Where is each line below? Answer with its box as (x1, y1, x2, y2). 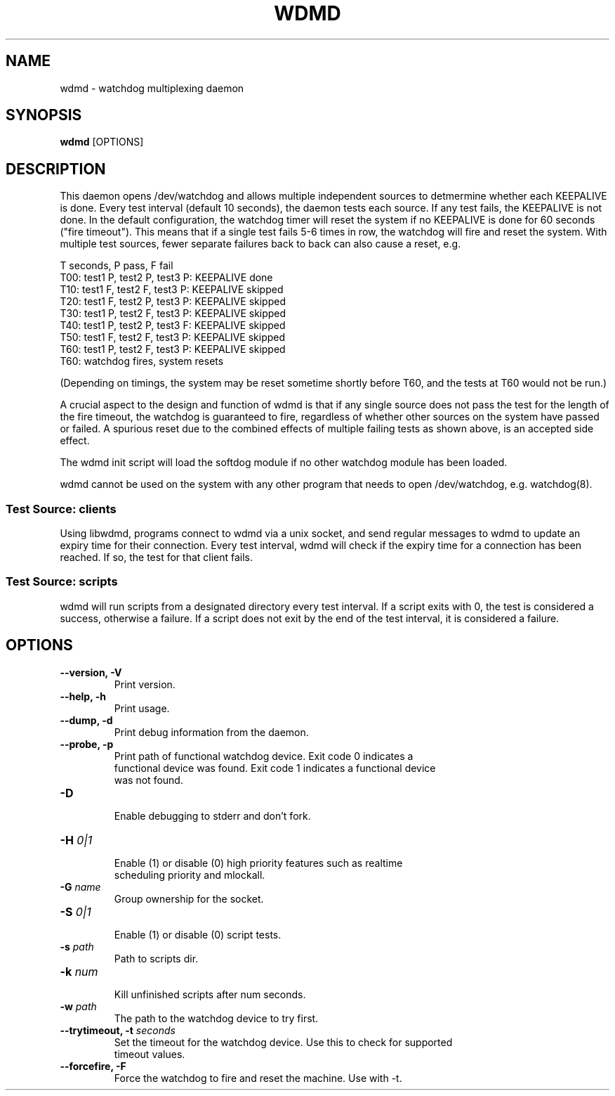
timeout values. (114, 1047, 185, 1060)
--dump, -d (60, 714, 113, 726)
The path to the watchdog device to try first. (114, 1012, 319, 1024)
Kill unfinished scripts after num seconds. (114, 988, 306, 1000)
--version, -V (60, 666, 122, 678)
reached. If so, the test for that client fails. (60, 551, 253, 564)
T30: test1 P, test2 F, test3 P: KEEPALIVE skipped (60, 307, 286, 320)
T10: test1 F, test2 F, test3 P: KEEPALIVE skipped (60, 283, 284, 296)
